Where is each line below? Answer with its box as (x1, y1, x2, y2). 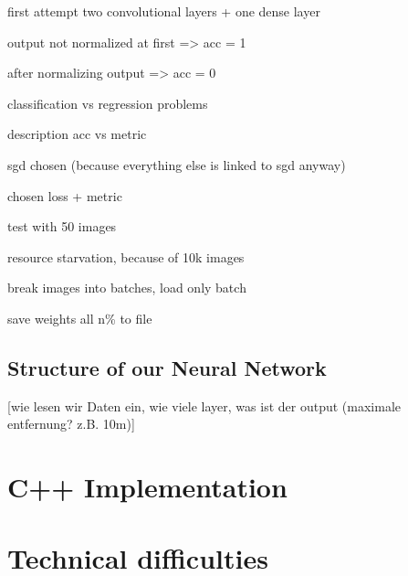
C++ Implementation (7, 468, 288, 506)
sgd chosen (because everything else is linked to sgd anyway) (7, 155, 346, 174)
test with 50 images (7, 217, 117, 236)
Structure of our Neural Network (7, 353, 327, 381)
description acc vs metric (7, 124, 147, 144)
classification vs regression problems (7, 93, 208, 112)
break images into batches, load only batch (7, 278, 246, 297)
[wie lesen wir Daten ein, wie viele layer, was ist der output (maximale (7, 396, 401, 415)
